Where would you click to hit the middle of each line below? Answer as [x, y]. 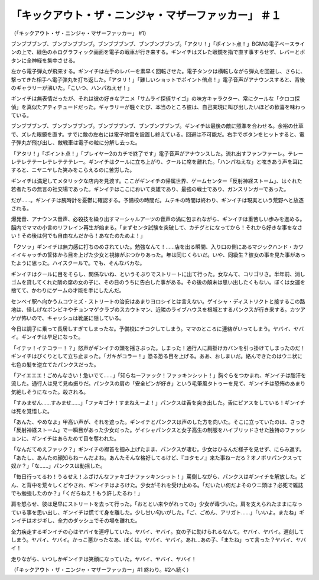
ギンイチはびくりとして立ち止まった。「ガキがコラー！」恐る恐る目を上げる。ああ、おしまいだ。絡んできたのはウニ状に [157, 356]
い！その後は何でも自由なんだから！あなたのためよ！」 [78, 236]
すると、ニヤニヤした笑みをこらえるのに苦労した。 [73, 170]
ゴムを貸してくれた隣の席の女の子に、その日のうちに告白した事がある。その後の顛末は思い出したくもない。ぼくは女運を [158, 282]
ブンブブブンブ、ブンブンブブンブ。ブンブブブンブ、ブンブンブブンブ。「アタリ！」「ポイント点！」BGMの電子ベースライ [158, 44]
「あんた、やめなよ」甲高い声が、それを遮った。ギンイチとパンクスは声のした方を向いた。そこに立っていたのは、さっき [158, 422]
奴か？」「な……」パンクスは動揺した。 [58, 466]
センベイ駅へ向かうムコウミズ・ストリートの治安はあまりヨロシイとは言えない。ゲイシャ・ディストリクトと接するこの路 [158, 301]
